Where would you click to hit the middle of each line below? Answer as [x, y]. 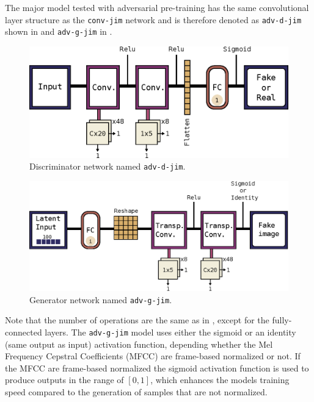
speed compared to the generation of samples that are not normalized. [136, 392]
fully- [282, 320]
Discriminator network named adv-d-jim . [108, 166]
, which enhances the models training [220, 380]
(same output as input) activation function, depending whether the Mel [139, 344]
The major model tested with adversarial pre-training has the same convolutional [157, 7]
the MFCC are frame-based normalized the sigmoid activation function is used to [157, 368]
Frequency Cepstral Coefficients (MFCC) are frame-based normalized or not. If [153, 356]
